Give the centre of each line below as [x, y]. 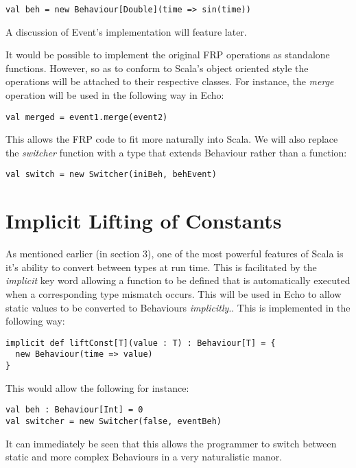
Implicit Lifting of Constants [144, 221]
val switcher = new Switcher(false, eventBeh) [114, 422]
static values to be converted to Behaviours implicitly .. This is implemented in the [178, 307]
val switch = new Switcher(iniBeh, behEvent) [111, 175]
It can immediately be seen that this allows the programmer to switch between [171, 443]
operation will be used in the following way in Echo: [115, 95]
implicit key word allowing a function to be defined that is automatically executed [178, 280]
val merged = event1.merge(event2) [87, 117]
